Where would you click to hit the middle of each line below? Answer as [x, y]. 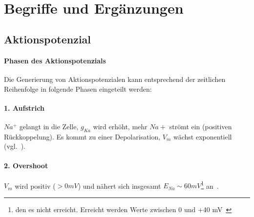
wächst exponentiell [203, 136]
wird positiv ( [35, 186]
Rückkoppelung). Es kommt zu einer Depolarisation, [82, 136]
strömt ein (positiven [201, 126]
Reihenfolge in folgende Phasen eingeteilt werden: [78, 89]
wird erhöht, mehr [120, 126]
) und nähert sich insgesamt [119, 186]
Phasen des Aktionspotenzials [55, 60]
